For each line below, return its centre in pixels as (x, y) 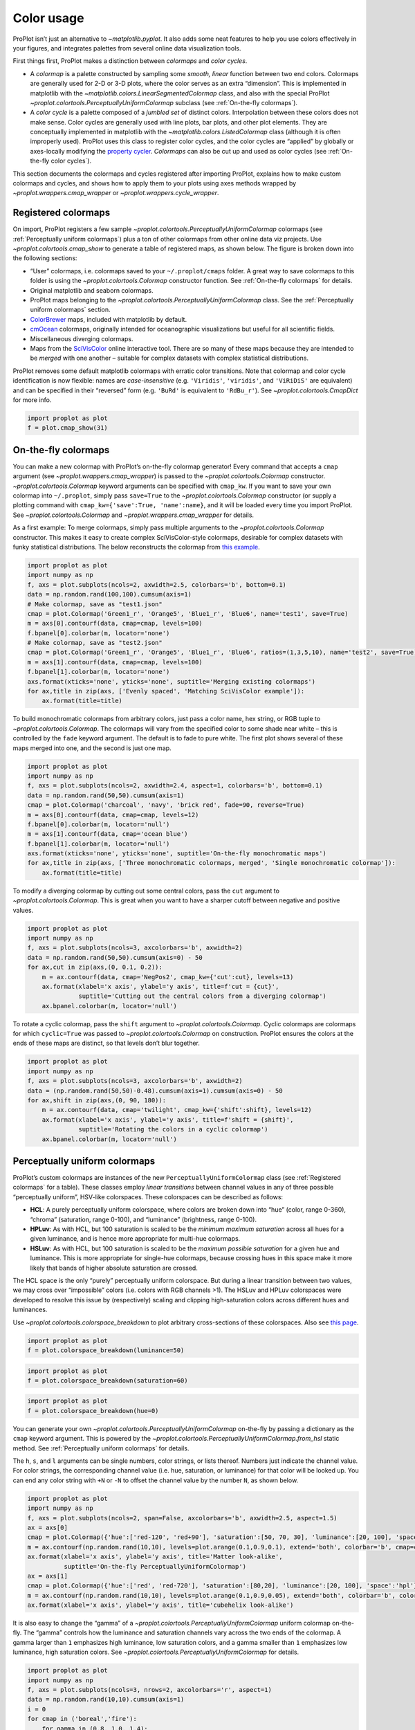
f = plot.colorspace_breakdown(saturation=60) (108, 1380)
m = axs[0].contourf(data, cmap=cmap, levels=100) (115, 623)
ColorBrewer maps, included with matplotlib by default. (108, 319)
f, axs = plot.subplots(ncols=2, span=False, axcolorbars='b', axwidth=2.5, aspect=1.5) (183, 1518)
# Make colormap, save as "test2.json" (95, 643)
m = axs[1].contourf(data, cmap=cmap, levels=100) (115, 662)
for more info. (32, 400)
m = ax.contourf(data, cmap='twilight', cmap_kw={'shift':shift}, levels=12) (177, 1110)
